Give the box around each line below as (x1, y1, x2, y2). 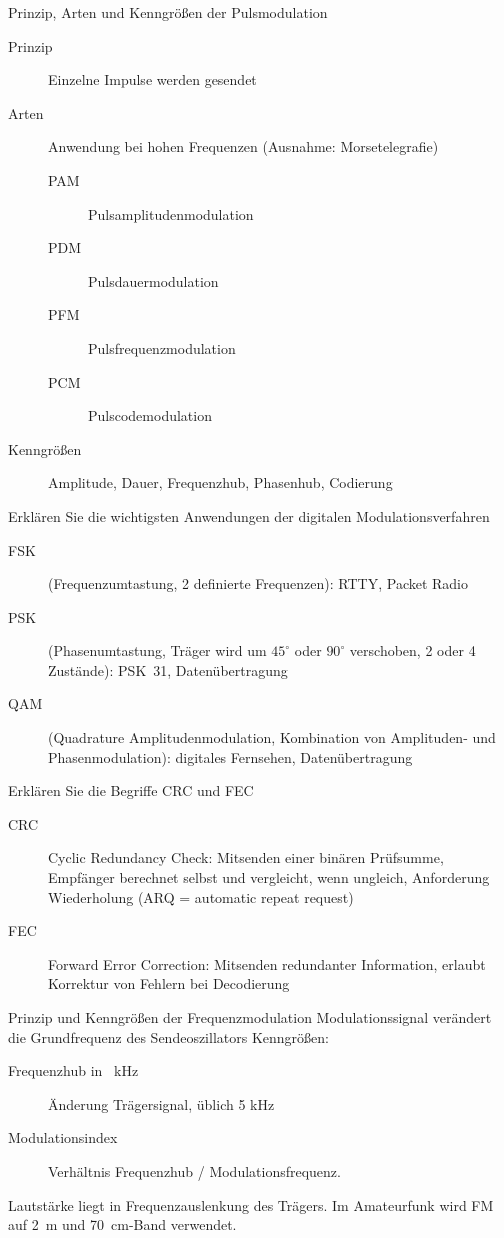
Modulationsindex (8, 1127, 118, 1148)
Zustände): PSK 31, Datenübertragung (48, 659, 288, 680)
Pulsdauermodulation (88, 270, 219, 291)
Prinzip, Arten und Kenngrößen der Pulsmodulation (8, 2, 328, 22)
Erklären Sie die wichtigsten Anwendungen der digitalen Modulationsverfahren (8, 505, 490, 526)
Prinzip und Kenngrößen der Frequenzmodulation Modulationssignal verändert (8, 1007, 492, 1027)
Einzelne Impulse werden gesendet (48, 69, 257, 90)
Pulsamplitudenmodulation (88, 203, 254, 224)
